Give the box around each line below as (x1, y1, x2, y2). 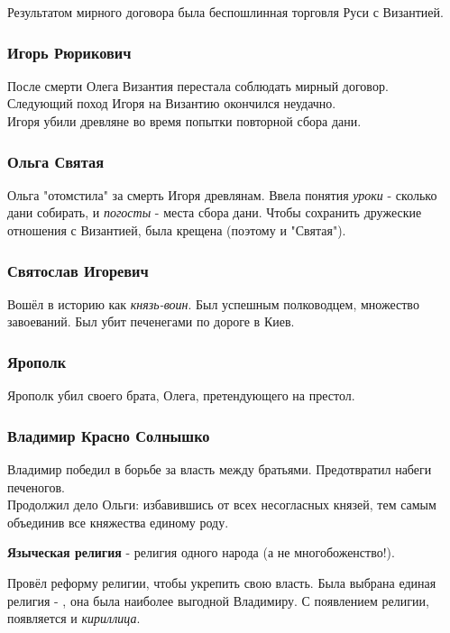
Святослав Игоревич (7, 259, 149, 281)
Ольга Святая (7, 150, 104, 172)
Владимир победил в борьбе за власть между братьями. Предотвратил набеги (7, 460, 432, 479)
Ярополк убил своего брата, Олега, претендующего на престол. (7, 386, 355, 405)
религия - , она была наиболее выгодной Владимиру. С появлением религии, (7, 591, 429, 610)
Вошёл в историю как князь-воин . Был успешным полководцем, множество (7, 294, 419, 313)
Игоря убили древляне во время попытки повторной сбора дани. (7, 112, 362, 130)
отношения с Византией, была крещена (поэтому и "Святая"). (7, 221, 346, 239)
